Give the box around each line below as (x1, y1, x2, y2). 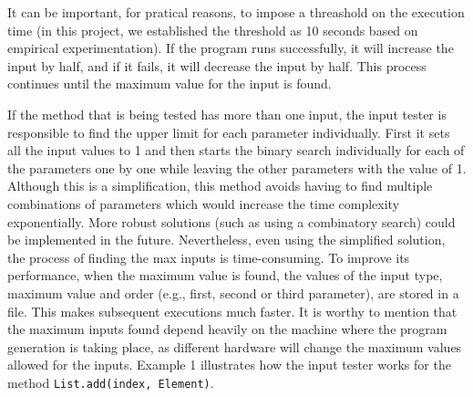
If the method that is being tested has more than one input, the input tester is (7, 104, 447, 123)
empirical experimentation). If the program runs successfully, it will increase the (7, 38, 454, 57)
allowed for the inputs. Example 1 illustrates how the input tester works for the (7, 355, 451, 374)
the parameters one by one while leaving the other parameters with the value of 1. (7, 158, 467, 177)
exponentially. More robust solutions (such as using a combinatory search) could (7, 212, 456, 231)
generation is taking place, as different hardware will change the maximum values (7, 337, 462, 356)
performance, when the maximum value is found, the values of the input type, (7, 266, 443, 285)
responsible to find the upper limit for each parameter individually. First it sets (7, 122, 450, 141)
